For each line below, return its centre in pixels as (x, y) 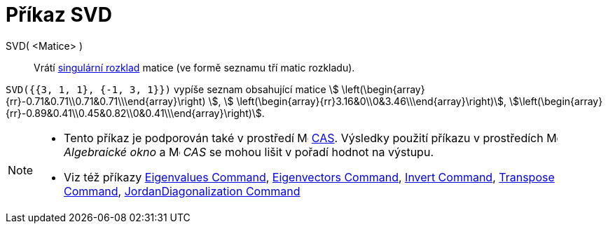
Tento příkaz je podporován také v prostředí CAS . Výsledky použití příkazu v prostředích (304, 138)
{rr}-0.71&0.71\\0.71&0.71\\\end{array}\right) (106, 101)
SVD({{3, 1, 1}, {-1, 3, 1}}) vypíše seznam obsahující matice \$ (172, 89)
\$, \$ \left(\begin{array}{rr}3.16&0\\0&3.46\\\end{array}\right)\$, (358, 101)
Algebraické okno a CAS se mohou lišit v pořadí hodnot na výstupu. (249, 152)
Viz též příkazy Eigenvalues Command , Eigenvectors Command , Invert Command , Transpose (309, 177)
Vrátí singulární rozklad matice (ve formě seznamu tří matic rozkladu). (194, 67)
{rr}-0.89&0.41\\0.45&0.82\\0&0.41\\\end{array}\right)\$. (135, 113)
